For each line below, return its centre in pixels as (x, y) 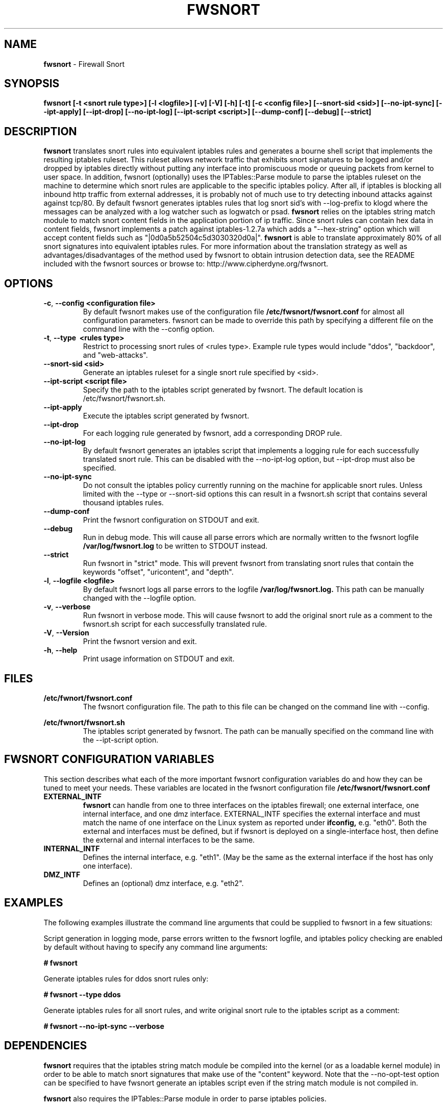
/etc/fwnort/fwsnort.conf (88, 698)
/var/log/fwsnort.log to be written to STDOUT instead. (175, 546)
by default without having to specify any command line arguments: (156, 947)
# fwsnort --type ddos (82, 994)
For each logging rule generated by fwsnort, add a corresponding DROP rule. (213, 433)
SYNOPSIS (32, 84)
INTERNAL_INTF (72, 848)
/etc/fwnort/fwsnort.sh (84, 722)
